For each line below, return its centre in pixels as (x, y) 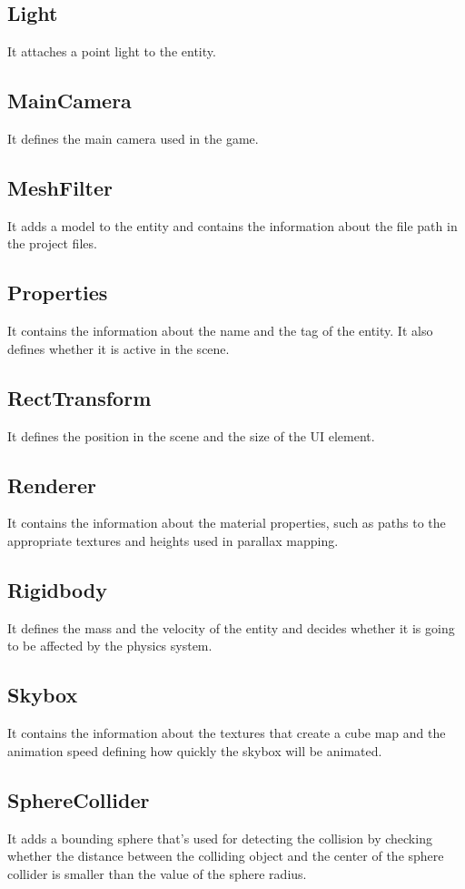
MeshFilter (60, 187)
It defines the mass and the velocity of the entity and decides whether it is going (231, 627)
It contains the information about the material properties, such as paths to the (227, 523)
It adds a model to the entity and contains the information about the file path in (232, 225)
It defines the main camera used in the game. (133, 138)
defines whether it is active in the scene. (119, 348)
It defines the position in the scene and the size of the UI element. (191, 435)
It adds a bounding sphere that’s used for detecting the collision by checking (220, 838)
